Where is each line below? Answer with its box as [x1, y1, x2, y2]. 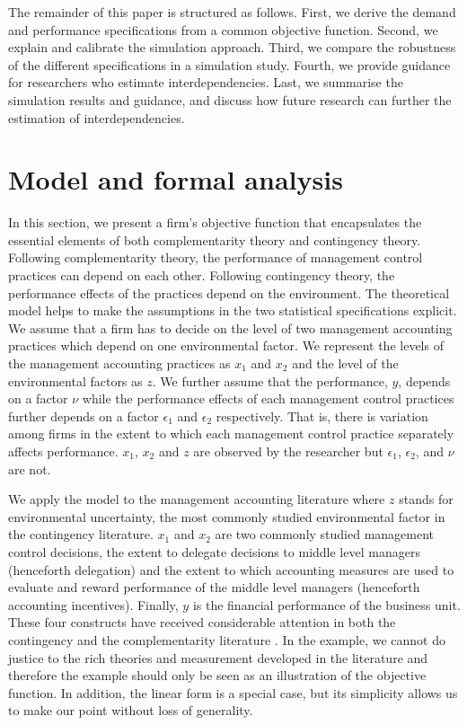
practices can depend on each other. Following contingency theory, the [8, 266, 395, 285]
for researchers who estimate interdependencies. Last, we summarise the [8, 73, 403, 92]
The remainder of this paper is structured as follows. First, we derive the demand [8, 3, 456, 21]
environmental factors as [8, 371, 143, 390]
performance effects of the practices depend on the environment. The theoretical [8, 283, 450, 302]
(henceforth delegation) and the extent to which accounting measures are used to [8, 560, 454, 579]
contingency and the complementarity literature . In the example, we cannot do [8, 630, 445, 649]
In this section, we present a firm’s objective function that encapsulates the [8, 213, 422, 232]
